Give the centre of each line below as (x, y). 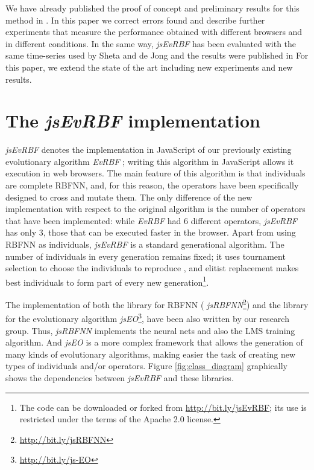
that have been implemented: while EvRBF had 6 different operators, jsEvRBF (151, 220)
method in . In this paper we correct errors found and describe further (135, 20)
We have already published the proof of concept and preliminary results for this (152, 8)
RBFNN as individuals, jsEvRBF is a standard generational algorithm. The (145, 244)
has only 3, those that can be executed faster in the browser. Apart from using (151, 232)
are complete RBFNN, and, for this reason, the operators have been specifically (152, 185)
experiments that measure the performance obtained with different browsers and (154, 32)
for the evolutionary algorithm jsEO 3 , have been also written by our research (147, 317)
